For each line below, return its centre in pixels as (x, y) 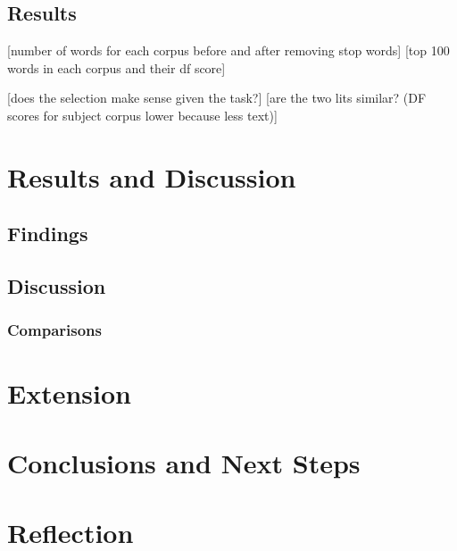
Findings (48, 234)
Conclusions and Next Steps (184, 462)
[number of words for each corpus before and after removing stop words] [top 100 (228, 50)
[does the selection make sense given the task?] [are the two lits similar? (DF (217, 98)
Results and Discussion (152, 176)
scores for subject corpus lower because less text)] (142, 115)
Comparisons (54, 330)
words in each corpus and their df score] (116, 67)
